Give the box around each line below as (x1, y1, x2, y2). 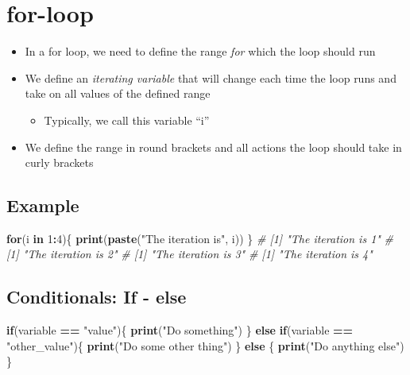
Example (6, 193, 79, 218)
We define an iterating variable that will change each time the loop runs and (25, 69, 396, 86)
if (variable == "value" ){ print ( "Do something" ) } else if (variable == (6, 322, 354, 338)
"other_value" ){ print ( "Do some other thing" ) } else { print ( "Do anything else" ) (6, 337, 404, 354)
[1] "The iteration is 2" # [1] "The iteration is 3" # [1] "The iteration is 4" (6, 245, 373, 262)
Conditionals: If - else (6, 284, 187, 309)
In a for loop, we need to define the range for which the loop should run (25, 43, 376, 60)
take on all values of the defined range (25, 85, 211, 102)
